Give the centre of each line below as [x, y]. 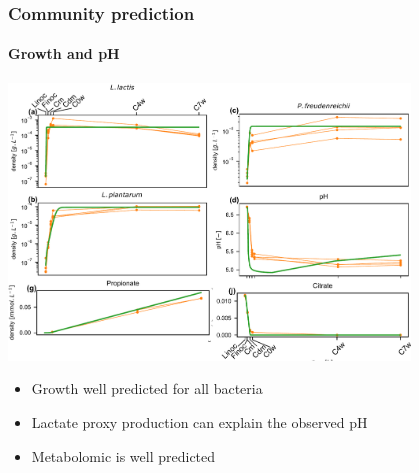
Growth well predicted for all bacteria [147, 388]
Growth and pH [64, 53]
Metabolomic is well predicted [123, 455]
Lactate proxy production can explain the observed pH [199, 422]
